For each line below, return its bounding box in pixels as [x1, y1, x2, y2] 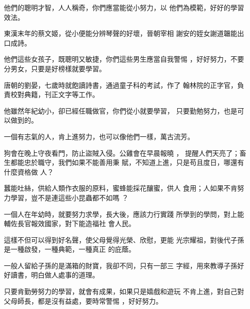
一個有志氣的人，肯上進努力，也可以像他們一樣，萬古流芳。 [4, 131, 194, 141]
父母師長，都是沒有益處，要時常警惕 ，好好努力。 [4, 295, 163, 306]
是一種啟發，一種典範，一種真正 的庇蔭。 [4, 244, 135, 254]
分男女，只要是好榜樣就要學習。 [4, 63, 106, 73]
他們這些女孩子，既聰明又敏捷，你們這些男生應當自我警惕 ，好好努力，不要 [4, 54, 244, 64]
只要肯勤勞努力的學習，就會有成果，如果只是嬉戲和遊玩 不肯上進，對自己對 [4, 286, 244, 296]
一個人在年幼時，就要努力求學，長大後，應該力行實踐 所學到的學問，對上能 [4, 209, 244, 219]
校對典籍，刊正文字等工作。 [10, 89, 99, 99]
